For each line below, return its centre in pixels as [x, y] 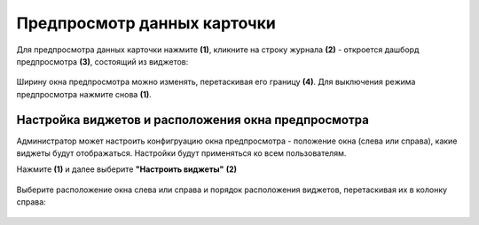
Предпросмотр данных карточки [146, 23]
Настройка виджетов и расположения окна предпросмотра [193, 120]
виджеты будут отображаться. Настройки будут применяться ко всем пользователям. [181, 153]
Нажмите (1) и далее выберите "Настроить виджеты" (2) [126, 169]
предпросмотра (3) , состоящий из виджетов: [102, 61]
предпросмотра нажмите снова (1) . [84, 94]
